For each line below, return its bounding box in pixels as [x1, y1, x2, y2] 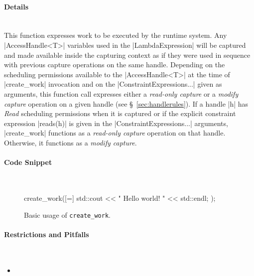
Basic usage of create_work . [24, 209, 111, 220]
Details [4, 1, 29, 11]
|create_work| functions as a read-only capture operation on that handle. [4, 128, 226, 138]
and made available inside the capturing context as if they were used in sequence [4, 49, 251, 60]
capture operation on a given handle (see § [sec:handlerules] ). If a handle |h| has [4, 98, 249, 109]
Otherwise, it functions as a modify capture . [4, 137, 137, 147]
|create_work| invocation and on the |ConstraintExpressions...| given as [4, 79, 222, 89]
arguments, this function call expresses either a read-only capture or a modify [4, 88, 239, 99]
